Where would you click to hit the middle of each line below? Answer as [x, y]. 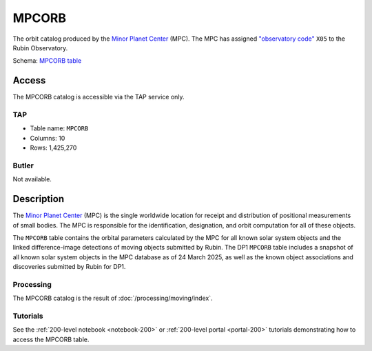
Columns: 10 [48, 138]
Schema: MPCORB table [47, 61]
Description [39, 199]
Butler [23, 166]
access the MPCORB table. [51, 339]
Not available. [32, 179]
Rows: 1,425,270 [53, 148]
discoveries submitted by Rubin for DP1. [69, 267]
